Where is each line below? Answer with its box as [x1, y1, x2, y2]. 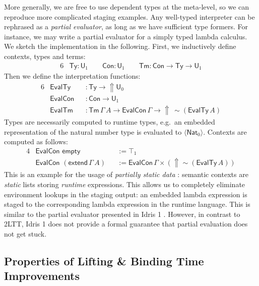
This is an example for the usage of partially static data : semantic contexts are [4, 169, 248, 180]
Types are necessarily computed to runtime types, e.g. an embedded [4, 117, 215, 127]
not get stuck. [4, 228, 47, 239]
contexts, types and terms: [4, 50, 86, 61]
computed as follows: [4, 136, 68, 147]
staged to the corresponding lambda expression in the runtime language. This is [4, 199, 250, 209]
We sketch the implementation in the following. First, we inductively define [4, 41, 236, 51]
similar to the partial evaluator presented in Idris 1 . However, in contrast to [4, 208, 240, 219]
